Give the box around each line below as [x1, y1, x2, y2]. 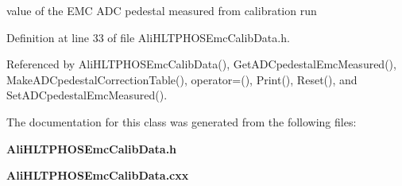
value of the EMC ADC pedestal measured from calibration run [6, 2, 317, 18]
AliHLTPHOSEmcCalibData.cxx [6, 167, 189, 184]
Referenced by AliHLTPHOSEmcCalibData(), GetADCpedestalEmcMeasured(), [6, 56, 396, 72]
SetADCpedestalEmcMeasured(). [6, 87, 168, 103]
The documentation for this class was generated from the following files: [6, 113, 357, 130]
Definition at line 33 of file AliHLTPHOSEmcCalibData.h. [6, 29, 290, 45]
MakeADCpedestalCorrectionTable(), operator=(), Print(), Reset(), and [6, 71, 358, 87]
